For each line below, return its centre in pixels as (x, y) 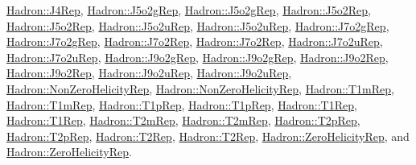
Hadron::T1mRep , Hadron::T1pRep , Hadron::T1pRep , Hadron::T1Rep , (182, 104)
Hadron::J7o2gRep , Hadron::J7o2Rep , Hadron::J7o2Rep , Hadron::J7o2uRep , (195, 41)
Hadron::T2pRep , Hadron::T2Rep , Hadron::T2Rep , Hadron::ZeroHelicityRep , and (208, 136)
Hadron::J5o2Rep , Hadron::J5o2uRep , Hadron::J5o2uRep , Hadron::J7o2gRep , (198, 25)
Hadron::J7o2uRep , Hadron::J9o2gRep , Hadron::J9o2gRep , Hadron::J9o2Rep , (198, 57)
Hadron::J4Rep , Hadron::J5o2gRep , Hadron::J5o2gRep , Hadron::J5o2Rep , (189, 10)
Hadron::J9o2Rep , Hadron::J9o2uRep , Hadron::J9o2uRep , (149, 73)
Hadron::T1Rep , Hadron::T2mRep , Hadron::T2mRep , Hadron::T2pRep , (183, 120)
